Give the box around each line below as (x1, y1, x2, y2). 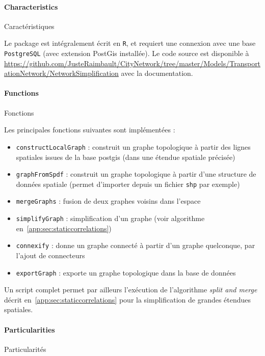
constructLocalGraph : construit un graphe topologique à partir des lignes (16, 141, 251, 152)
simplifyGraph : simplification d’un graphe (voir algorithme (16, 213, 205, 224)
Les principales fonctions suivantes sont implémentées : (4, 124, 175, 135)
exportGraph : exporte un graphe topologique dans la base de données (16, 267, 236, 278)
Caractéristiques (4, 20, 55, 31)
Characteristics (4, 1, 58, 12)
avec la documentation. (121, 68, 193, 78)
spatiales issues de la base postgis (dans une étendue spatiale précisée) (16, 151, 235, 162)
